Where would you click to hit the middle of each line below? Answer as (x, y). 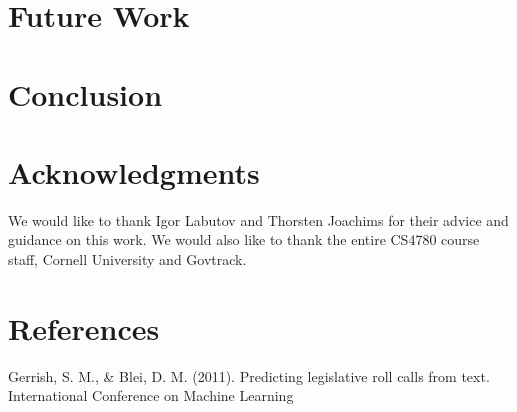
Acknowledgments (134, 171)
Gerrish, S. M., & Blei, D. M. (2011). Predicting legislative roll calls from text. (249, 375)
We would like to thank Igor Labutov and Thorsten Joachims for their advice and (258, 219)
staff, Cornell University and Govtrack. (127, 259)
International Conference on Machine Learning (151, 395)
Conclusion (85, 93)
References (84, 327)
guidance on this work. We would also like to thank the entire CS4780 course (244, 239)
